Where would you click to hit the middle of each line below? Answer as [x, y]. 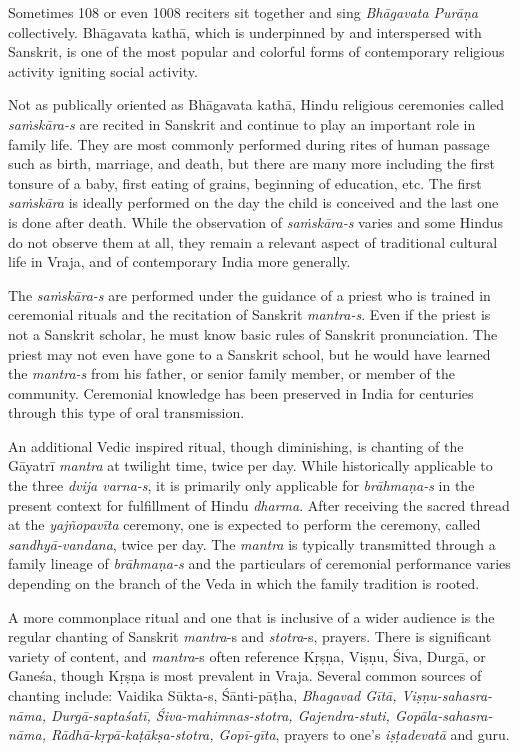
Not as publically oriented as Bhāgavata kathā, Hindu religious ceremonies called [256, 104]
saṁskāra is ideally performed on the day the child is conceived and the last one [253, 202]
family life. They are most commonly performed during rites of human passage [249, 143]
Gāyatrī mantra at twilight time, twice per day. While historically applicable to [250, 465]
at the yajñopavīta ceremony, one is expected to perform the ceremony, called [244, 524]
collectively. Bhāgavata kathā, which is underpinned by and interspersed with [245, 31]
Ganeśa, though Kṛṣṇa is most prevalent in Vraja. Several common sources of [245, 675]
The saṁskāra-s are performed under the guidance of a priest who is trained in [249, 294]
